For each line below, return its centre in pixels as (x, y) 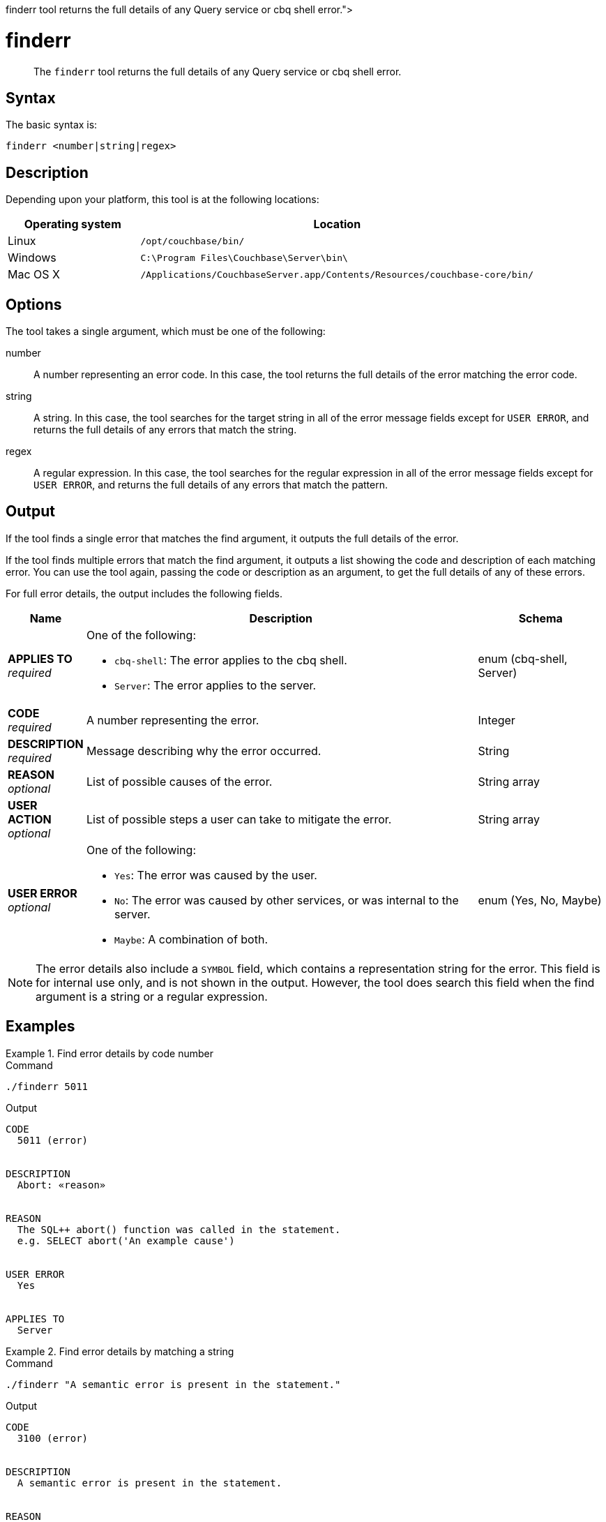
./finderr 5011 (47, 1086)
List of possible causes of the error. (179, 781)
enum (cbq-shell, (523, 658)
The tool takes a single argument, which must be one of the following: (166, 331)
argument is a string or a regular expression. (152, 996)
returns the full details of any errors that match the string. (165, 430)
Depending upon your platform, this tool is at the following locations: (162, 200)
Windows (32, 258)
